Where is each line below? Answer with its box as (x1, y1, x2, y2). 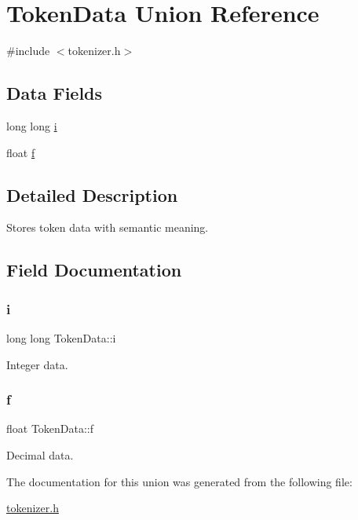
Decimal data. (6, 446, 74, 463)
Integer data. (6, 356, 68, 372)
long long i (6, 117, 57, 134)
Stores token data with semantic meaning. (6, 219, 209, 236)
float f (6, 144, 35, 160)
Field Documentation (6, 258, 182, 282)
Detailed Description (6, 182, 178, 207)
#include (6, 42, 50, 59)
